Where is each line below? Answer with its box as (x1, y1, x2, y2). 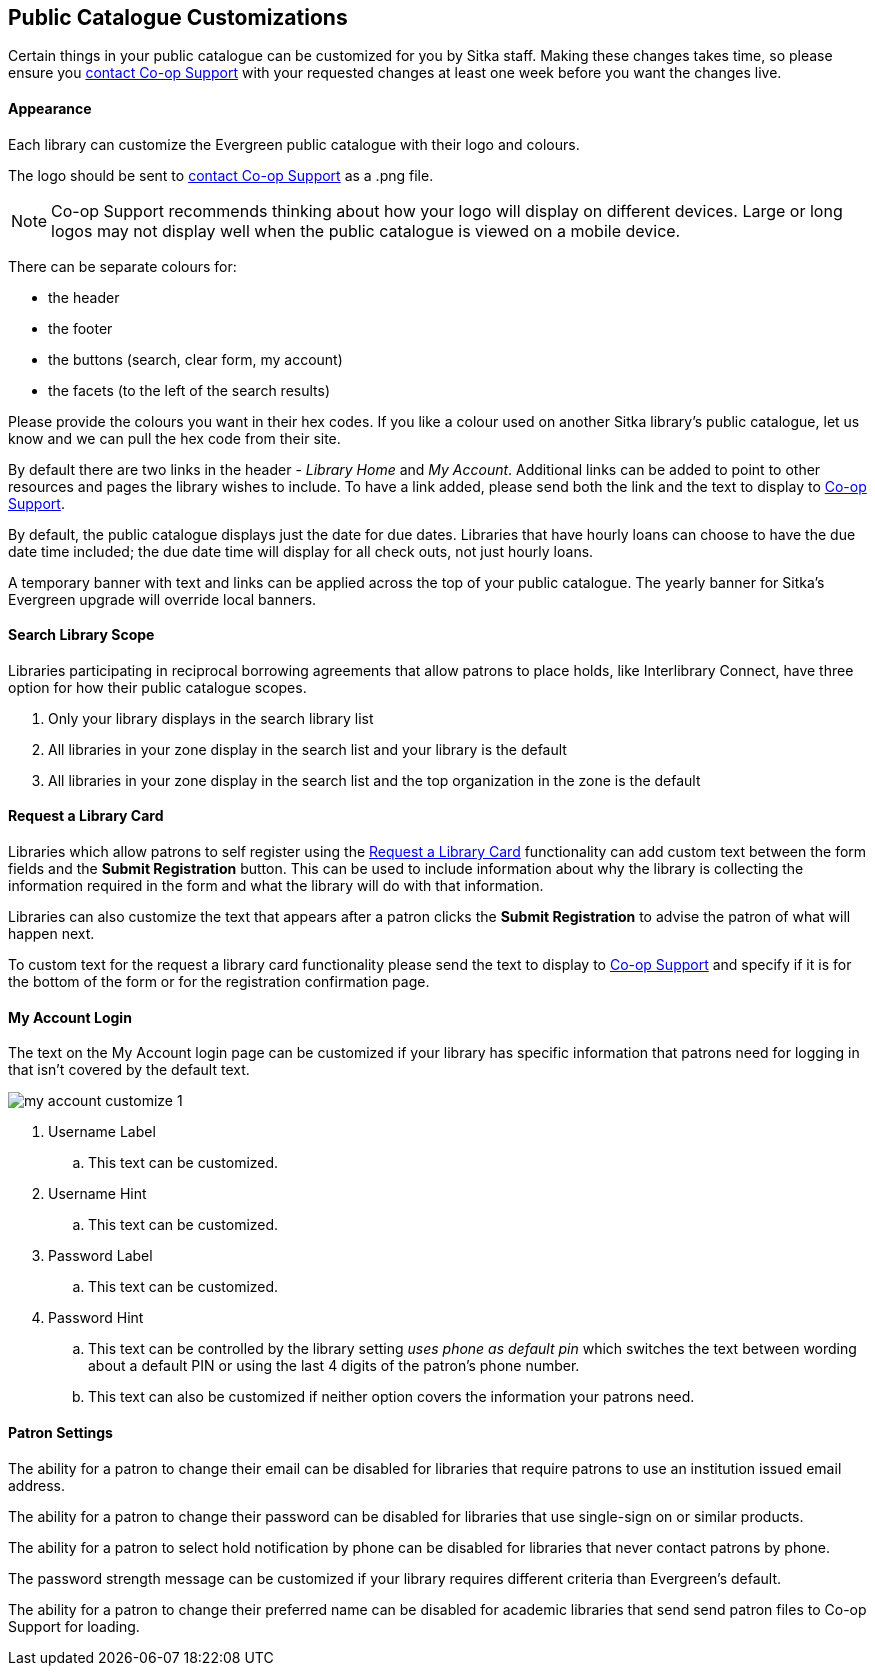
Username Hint (48, 1185, 147, 1203)
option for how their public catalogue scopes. (8, 678, 307, 696)
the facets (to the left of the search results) (48, 381, 331, 399)
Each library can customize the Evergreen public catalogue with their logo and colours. (8, 135, 580, 153)
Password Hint (48, 1309, 144, 1327)
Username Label (48, 1123, 156, 1141)
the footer (48, 319, 113, 337)
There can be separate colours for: (8, 257, 237, 275)
